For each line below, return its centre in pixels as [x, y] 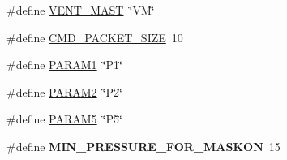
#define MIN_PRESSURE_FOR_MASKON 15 [143, 146]
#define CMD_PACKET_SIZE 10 [95, 37]
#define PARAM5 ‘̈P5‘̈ [64, 119]
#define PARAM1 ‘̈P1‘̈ [64, 65]
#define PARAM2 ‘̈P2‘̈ [64, 91]
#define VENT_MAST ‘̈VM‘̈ [81, 10]
